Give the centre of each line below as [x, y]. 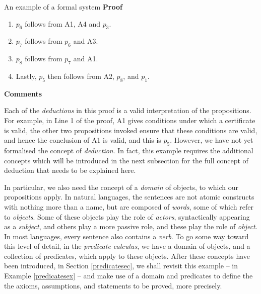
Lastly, [26, 76]
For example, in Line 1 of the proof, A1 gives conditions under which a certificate [130, 120]
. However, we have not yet [212, 140]
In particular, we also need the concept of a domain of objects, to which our [121, 187]
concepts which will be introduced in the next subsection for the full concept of [126, 160]
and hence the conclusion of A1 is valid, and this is [83, 140]
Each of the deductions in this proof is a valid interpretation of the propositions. [128, 110]
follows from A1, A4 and [63, 23]
